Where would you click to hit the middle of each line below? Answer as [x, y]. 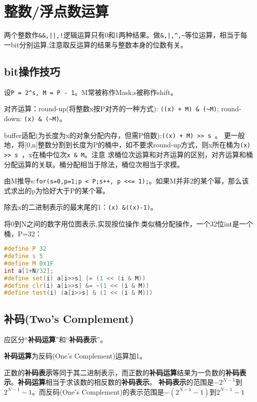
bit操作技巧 [32, 71]
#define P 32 [25, 249]
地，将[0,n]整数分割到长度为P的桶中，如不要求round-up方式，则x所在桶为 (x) [127, 145]
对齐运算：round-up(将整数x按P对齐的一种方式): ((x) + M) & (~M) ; [111, 109]
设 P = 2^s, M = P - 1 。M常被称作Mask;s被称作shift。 [91, 92]
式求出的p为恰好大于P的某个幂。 [57, 190]
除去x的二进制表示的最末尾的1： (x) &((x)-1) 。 [81, 207]
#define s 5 [23, 256]
